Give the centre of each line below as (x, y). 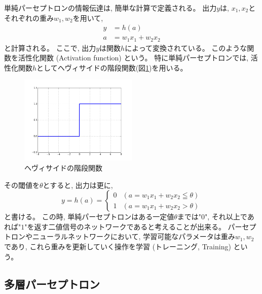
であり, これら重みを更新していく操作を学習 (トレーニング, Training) (118, 247)
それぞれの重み (29, 18)
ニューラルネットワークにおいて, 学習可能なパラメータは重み (134, 236)
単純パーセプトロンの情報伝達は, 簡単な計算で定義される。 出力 (110, 8)
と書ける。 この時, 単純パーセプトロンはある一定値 (89, 217)
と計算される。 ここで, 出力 (50, 47)
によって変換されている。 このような (186, 47)
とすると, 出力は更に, (78, 185)
